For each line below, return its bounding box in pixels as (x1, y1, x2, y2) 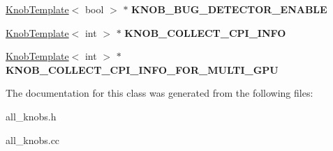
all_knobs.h (6, 109, 57, 123)
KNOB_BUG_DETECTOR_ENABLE (131, 2, 327, 16)
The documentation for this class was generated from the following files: (6, 86, 313, 100)
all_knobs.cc (6, 132, 60, 147)
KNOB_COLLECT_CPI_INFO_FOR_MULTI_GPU (6, 62, 279, 77)
